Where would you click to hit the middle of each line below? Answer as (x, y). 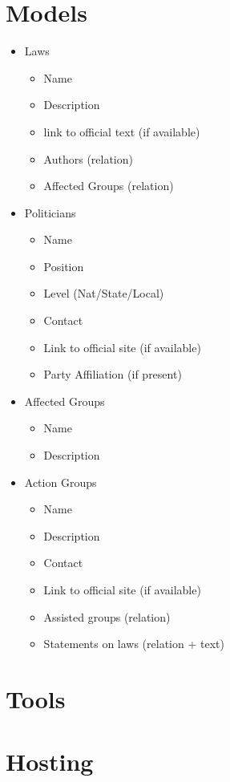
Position (64, 266)
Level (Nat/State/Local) (104, 293)
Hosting (50, 762)
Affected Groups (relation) (109, 186)
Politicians (50, 212)
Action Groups (61, 482)
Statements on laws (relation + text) (134, 644)
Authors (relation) (88, 158)
